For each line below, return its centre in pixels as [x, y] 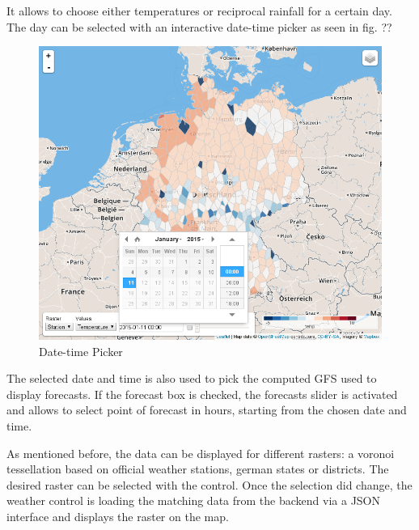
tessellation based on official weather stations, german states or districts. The [198, 469]
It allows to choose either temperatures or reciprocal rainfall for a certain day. [199, 11]
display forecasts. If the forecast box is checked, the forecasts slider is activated [202, 394]
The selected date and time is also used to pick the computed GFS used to [192, 378]
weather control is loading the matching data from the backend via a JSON [193, 500]
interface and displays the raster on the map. [118, 516]
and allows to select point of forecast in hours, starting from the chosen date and [207, 410]
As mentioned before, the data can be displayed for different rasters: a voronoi [201, 453]
